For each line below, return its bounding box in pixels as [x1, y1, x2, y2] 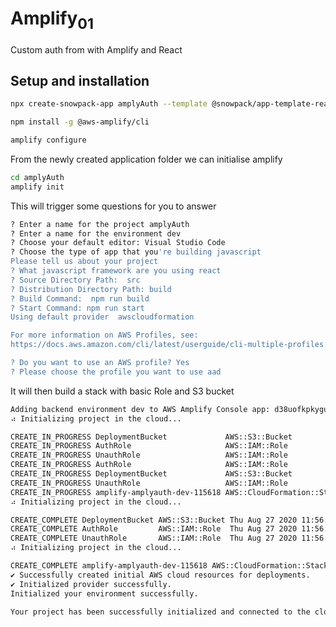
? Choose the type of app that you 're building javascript [10, 247, 262, 257]
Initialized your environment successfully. [10, 588, 199, 599]
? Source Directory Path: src [10, 275, 141, 285]
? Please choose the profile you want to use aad [10, 367, 222, 377]
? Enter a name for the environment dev [10, 228, 182, 239]
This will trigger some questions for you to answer [10, 200, 217, 212]
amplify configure [10, 135, 87, 146]
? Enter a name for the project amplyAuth [10, 219, 190, 229]
